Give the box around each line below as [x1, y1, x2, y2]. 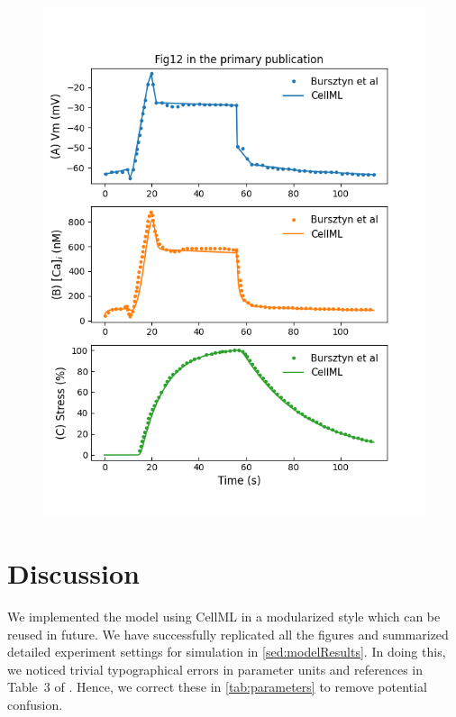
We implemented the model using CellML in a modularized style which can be [7, 607, 441, 626]
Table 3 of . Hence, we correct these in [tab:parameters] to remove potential [7, 677, 427, 696]
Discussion [7, 555, 140, 592]
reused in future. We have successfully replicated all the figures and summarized [7, 624, 449, 643]
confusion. [7, 695, 63, 714]
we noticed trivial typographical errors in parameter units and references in [7, 659, 424, 678]
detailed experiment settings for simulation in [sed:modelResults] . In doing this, [7, 642, 446, 661]
